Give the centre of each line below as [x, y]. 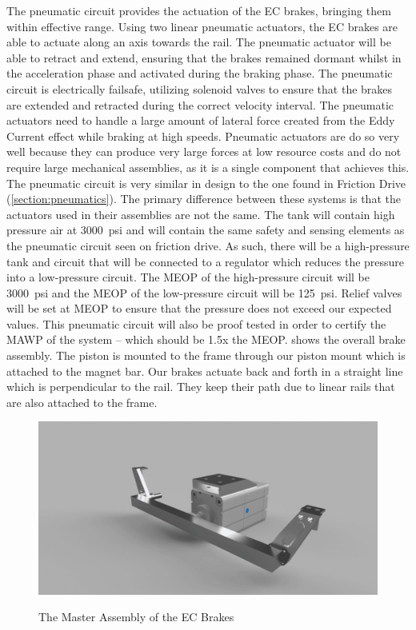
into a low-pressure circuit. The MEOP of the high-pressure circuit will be [188, 277]
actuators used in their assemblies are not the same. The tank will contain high [201, 214]
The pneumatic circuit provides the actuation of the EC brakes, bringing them [199, 10]
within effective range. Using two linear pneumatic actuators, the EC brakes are [202, 26]
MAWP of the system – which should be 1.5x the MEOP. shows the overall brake [206, 339]
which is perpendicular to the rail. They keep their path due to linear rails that [201, 387]
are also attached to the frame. [82, 402]
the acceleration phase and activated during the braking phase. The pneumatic [200, 73]
